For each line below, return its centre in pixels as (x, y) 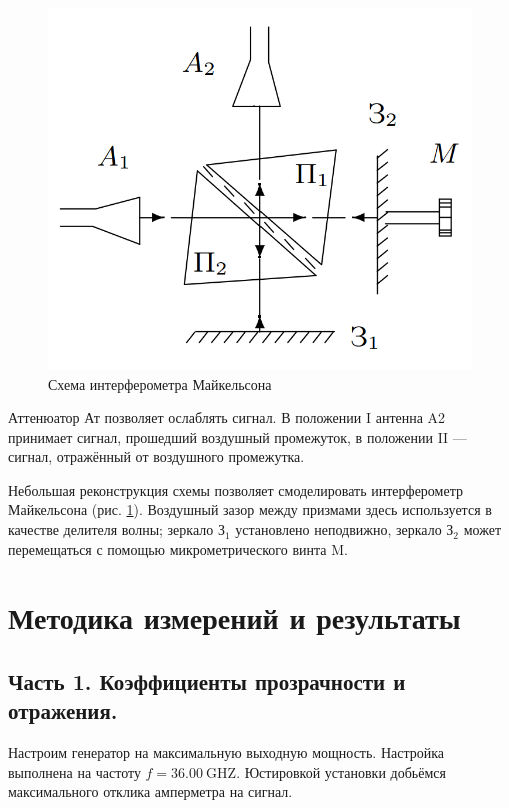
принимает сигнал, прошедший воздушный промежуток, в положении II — (237, 436)
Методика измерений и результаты (234, 617)
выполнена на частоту (74, 771)
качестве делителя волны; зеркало (111, 529)
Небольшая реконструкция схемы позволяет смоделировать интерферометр (235, 489)
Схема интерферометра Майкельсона (160, 383)
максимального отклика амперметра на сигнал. (150, 791)
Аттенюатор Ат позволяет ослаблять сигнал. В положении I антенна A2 (227, 417)
